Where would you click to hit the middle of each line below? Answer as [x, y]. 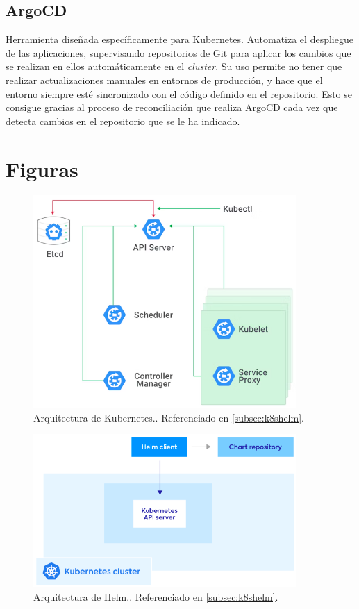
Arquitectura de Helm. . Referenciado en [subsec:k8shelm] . [156, 596]
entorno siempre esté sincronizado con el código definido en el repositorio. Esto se [179, 93]
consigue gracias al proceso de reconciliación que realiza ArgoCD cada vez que [172, 107]
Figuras [42, 168]
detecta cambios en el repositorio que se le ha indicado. [123, 120]
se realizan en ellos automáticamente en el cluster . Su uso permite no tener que [174, 66]
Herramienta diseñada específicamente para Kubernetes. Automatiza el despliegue [179, 39]
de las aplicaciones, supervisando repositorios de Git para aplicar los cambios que [178, 52]
